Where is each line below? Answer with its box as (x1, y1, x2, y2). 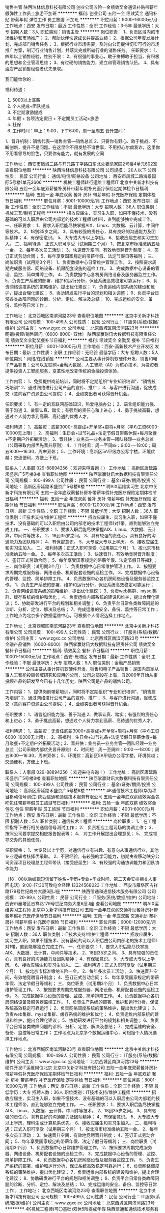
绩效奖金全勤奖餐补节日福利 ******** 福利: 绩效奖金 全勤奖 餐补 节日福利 (10, 337, 159, 343)
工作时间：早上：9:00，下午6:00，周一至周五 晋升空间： (12, 128, 127, 134)
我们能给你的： (5, 76, 35, 82)
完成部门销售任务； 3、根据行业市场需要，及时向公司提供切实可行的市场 (13, 41, 160, 47)
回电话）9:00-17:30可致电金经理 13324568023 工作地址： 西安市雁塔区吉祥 (5, 882, 158, 888)
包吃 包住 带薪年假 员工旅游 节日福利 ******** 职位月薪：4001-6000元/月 (5, 806, 155, 812)
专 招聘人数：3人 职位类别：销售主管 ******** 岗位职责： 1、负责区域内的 (5, 29, 156, 34)
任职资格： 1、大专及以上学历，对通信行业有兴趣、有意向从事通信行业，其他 (5, 847, 159, 853)
